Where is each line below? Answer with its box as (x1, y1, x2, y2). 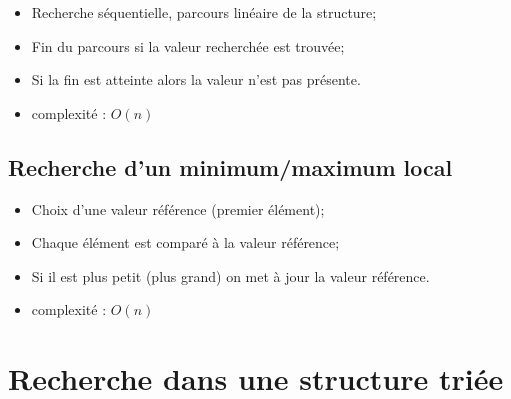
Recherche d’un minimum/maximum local (8, 151, 453, 182)
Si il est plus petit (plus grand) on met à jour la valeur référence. (31, 265, 430, 286)
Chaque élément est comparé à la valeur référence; (31, 232, 340, 253)
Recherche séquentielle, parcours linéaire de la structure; (31, 2, 377, 22)
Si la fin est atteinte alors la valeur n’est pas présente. (31, 69, 361, 90)
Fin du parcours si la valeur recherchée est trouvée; (31, 35, 345, 56)
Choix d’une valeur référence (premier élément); (31, 198, 325, 219)
